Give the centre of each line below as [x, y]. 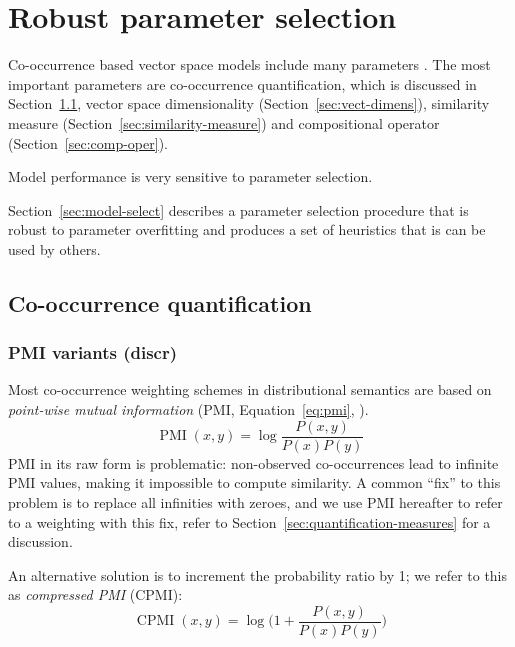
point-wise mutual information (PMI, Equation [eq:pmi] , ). [188, 409]
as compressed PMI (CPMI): [95, 594]
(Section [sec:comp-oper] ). [88, 142]
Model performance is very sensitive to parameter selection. [190, 176]
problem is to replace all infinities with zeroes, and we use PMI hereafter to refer [255, 501]
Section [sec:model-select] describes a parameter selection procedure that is [238, 209]
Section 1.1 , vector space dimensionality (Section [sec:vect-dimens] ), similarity [249, 103]
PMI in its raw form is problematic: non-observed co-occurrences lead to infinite [253, 462]
